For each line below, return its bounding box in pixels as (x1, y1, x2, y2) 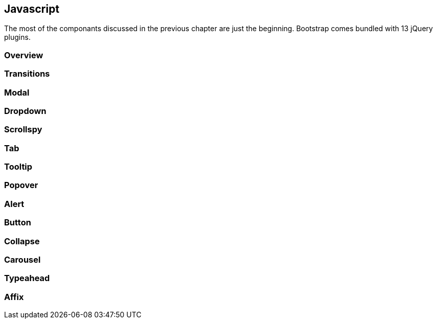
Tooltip (4, 161, 33, 172)
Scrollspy (4, 124, 42, 135)
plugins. (4, 33, 31, 42)
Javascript (4, 3, 60, 15)
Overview (4, 50, 43, 60)
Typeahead (4, 273, 50, 284)
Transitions (4, 68, 50, 79)
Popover (4, 180, 38, 191)
